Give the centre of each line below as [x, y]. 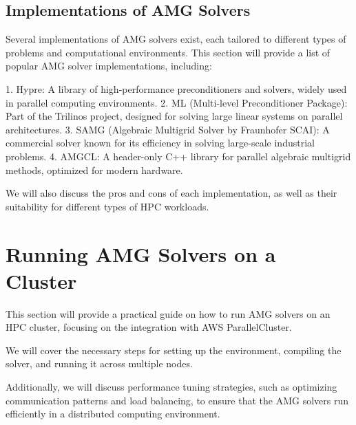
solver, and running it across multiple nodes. [99, 363]
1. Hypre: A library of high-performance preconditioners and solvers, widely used [176, 88]
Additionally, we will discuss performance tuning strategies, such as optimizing [171, 387]
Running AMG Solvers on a [141, 253]
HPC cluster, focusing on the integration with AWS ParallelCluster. [149, 327]
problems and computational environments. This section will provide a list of [168, 52]
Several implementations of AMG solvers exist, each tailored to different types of [176, 39]
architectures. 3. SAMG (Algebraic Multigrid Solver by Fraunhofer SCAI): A [168, 129]
